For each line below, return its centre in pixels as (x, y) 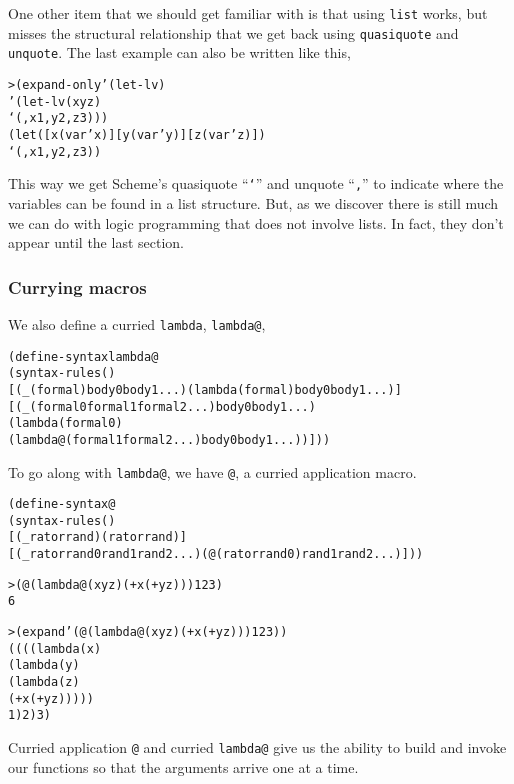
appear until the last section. (96, 242)
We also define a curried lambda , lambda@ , (137, 323)
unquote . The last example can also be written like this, (179, 52)
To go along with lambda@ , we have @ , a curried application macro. (212, 471)
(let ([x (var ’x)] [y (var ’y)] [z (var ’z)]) (137, 134)
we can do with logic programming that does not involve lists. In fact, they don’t (256, 222)
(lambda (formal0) (65, 423)
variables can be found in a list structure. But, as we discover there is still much (253, 202)
